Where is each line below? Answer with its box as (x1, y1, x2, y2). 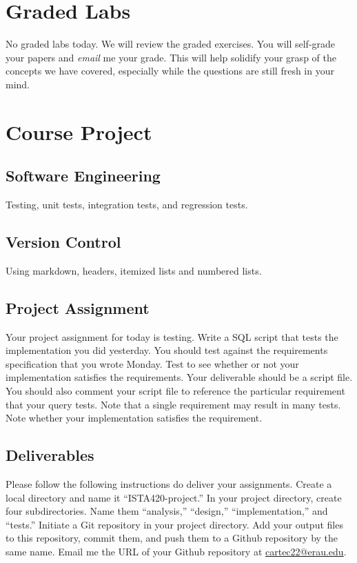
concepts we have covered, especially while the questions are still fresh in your (6, 63, 334, 78)
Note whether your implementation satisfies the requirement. (6, 411, 263, 425)
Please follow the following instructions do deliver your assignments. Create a (6, 477, 332, 491)
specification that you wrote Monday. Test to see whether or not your (6, 356, 299, 371)
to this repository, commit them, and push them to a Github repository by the (6, 531, 338, 545)
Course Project (6, 117, 152, 146)
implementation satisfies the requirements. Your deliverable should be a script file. (6, 370, 353, 384)
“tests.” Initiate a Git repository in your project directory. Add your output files (6, 517, 343, 531)
